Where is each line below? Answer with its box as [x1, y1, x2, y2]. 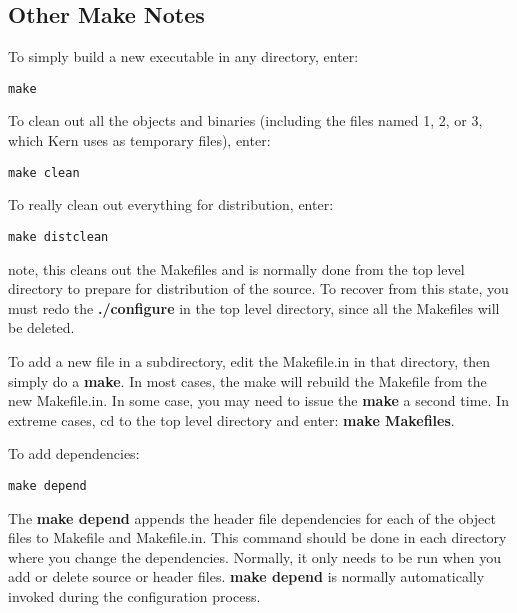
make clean [8, 165, 80, 180]
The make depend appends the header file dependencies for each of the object [8, 507, 496, 528]
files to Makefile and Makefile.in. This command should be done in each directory [8, 527, 507, 548]
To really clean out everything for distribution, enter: [8, 194, 334, 215]
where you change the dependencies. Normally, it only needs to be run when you [8, 546, 501, 567]
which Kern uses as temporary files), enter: [8, 130, 271, 151]
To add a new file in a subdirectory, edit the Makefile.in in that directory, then [8, 350, 491, 371]
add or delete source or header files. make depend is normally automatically [8, 566, 485, 587]
